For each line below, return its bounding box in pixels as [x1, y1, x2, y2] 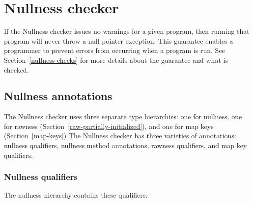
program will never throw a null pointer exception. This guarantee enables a [4, 35, 233, 46]
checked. [4, 64, 29, 75]
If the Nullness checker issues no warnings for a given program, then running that [4, 26, 250, 36]
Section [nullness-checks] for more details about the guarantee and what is [4, 54, 228, 65]
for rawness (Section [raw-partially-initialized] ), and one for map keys [4, 121, 214, 131]
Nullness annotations [4, 88, 112, 103]
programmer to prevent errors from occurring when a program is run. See [4, 45, 225, 55]
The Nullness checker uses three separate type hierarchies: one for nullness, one [4, 111, 242, 122]
